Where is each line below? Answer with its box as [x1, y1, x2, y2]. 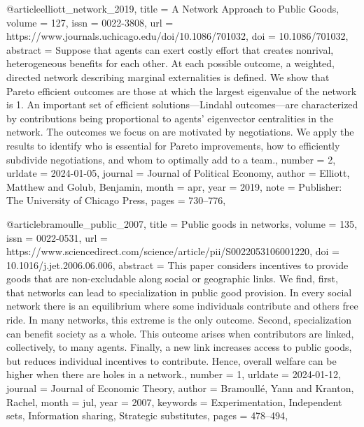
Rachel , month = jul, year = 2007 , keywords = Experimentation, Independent [6, 394, 342, 409]
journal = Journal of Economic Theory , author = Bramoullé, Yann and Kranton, [6, 381, 354, 396]
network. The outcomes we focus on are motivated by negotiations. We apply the [6, 124, 354, 139]
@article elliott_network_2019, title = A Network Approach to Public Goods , [6, 1, 339, 15]
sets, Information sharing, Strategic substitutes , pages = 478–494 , [6, 408, 288, 423]
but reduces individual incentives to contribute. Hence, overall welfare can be [6, 353, 337, 368]
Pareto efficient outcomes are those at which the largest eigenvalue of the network [6, 83, 357, 98]
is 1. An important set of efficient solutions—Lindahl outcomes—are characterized [6, 97, 358, 112]
